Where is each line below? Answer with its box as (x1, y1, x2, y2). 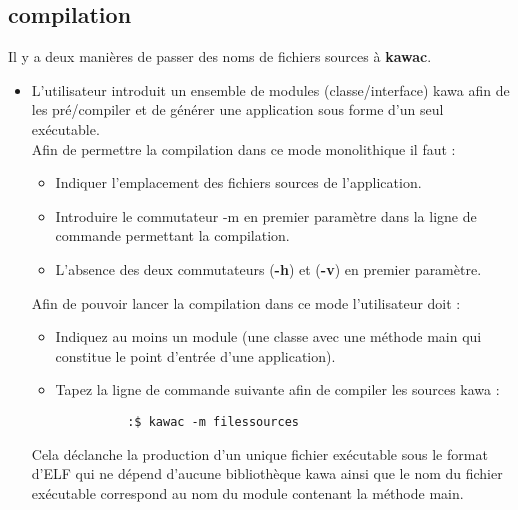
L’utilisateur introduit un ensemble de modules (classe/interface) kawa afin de (31, 79, 510, 100)
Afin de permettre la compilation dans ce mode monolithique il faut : (31, 138, 456, 159)
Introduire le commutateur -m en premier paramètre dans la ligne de (55, 205, 477, 226)
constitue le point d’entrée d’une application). (55, 345, 336, 366)
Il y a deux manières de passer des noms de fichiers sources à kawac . (8, 46, 432, 67)
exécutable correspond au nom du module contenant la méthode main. (31, 482, 464, 503)
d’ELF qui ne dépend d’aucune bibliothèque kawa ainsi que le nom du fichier (31, 463, 503, 484)
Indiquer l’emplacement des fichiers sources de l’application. (55, 172, 422, 193)
